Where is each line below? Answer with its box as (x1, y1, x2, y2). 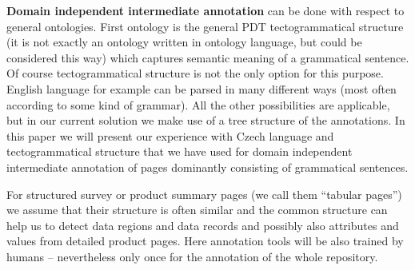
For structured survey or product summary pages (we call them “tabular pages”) (6, 185, 402, 202)
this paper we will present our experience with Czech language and (6, 127, 334, 144)
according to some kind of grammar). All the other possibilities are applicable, (6, 96, 390, 113)
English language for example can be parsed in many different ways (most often (6, 80, 397, 97)
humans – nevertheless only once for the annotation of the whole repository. (6, 248, 378, 264)
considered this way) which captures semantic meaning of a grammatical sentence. (6, 49, 409, 66)
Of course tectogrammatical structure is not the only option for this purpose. (6, 65, 384, 81)
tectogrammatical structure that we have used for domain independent (6, 143, 353, 160)
